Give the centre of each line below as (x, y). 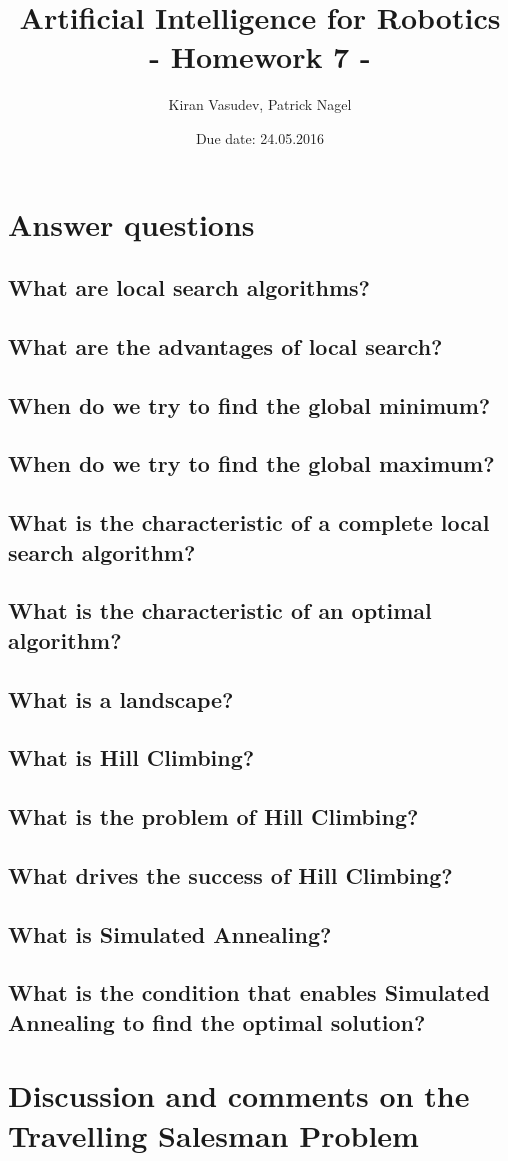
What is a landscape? (121, 698)
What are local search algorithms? (189, 287)
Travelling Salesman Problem (213, 1134)
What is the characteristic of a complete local (249, 522)
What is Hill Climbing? (131, 757)
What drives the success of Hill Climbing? (230, 874)
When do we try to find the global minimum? (249, 404)
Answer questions (131, 223)
